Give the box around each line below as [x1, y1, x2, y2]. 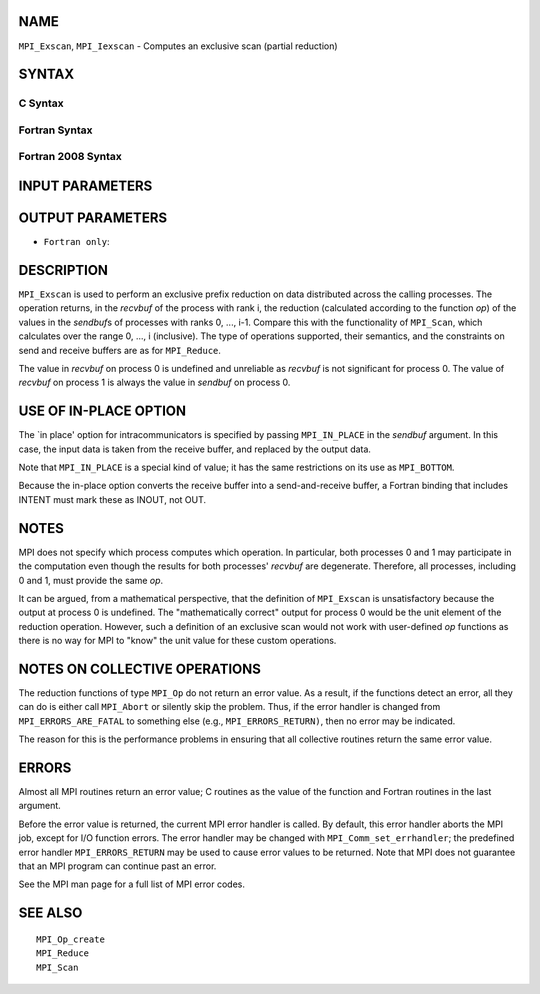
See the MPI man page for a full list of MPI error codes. [18, 878, 245, 890]
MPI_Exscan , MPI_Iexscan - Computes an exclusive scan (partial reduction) [18, 40, 339, 52]
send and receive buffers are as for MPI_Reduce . [18, 344, 222, 356]
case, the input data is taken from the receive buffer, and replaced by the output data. [18, 443, 372, 455]
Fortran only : [43, 236, 110, 248]
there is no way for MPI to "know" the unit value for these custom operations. [18, 635, 337, 647]
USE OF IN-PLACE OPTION [18, 403, 187, 420]
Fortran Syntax [18, 123, 93, 137]
